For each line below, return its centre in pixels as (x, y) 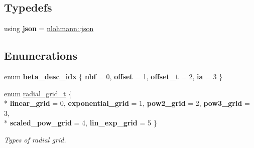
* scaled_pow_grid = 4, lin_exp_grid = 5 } (81, 123)
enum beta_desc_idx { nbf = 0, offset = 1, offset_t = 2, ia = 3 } (113, 76)
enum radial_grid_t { (38, 93)
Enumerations (41, 55)
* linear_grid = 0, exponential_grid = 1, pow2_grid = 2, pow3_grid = (127, 103)
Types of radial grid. (35, 139)
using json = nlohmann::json (49, 28)
